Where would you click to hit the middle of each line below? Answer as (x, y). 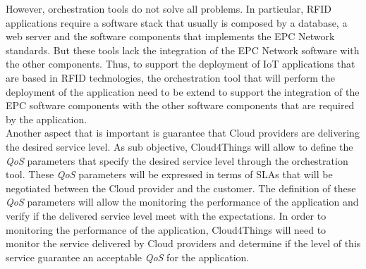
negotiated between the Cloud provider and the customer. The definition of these (181, 188)
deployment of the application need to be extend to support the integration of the (183, 91)
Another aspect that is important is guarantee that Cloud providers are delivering (183, 133)
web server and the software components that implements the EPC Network (170, 36)
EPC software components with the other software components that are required (180, 105)
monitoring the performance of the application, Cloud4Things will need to (166, 229)
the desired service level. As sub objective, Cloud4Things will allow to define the (179, 146)
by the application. (47, 119)
